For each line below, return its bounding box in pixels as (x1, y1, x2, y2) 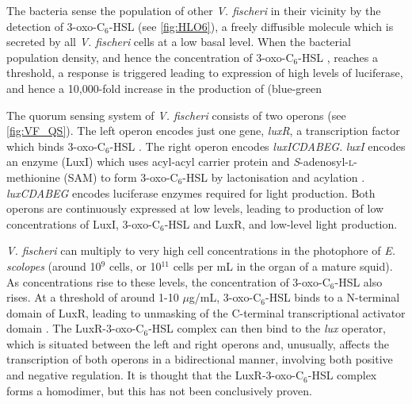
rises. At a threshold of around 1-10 (6, 289, 179, 306)
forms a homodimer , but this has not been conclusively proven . (6, 382, 312, 398)
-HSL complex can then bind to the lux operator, (148, 320, 386, 337)
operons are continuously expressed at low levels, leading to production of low (6, 200, 384, 217)
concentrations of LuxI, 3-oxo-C (6, 215, 160, 232)
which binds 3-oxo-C (6, 137, 105, 154)
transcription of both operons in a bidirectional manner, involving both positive (6, 351, 393, 367)
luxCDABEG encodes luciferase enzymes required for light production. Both (6, 184, 376, 201)
